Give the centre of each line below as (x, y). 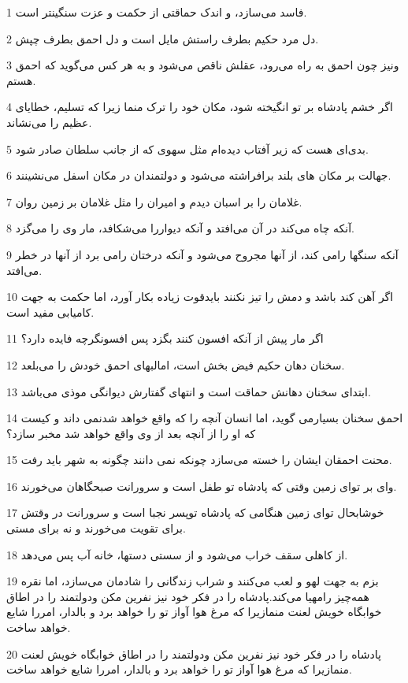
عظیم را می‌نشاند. (49, 122)
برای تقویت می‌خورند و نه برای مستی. (96, 528)
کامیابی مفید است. (50, 312)
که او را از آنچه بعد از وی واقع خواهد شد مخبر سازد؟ (131, 433)
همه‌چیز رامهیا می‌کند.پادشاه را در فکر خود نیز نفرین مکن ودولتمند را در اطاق (188, 596)
